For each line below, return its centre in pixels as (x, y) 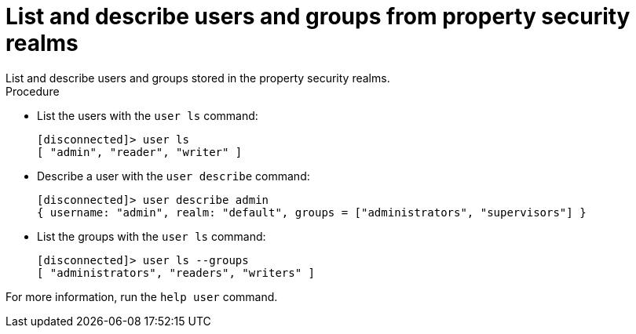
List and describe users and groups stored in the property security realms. (198, 78)
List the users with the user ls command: (148, 115)
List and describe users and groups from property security (318, 16)
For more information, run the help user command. (142, 296)
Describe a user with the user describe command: (174, 176)
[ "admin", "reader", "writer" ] (140, 152)
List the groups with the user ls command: (152, 236)
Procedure (33, 91)
